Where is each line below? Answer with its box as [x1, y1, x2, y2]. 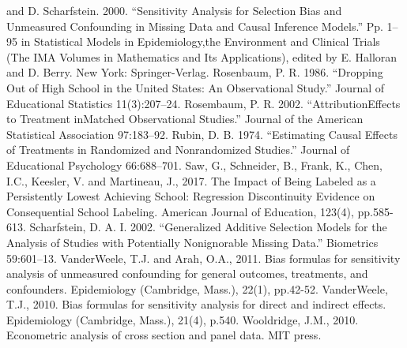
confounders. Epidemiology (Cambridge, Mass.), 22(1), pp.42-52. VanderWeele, [6, 280, 388, 297]
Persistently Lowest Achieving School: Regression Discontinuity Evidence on [6, 188, 375, 204]
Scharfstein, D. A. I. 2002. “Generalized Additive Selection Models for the [29, 219, 387, 235]
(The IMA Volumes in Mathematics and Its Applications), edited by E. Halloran [6, 48, 398, 65]
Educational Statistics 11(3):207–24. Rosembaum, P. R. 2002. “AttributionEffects [6, 95, 401, 111]
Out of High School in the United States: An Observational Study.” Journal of [6, 79, 385, 95]
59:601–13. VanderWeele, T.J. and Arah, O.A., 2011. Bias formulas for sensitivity [6, 249, 401, 266]
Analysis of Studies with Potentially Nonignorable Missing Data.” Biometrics [6, 234, 379, 250]
